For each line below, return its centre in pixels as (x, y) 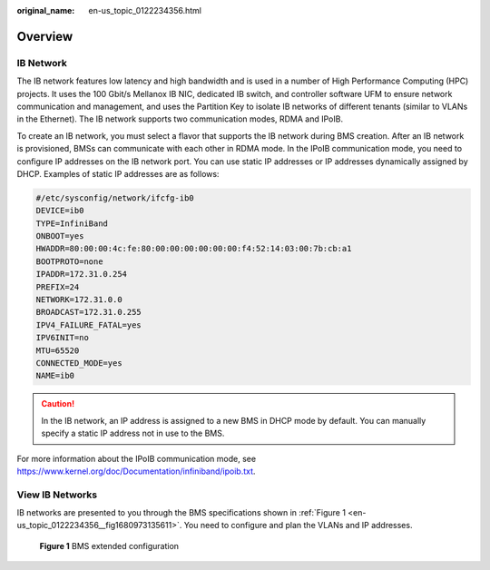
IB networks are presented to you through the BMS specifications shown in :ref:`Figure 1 (181, 513)
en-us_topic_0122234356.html (145, 10)
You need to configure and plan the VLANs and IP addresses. (298, 526)
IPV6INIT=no (63, 338)
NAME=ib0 (55, 376)
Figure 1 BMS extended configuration (109, 545)
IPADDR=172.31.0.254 (81, 274)
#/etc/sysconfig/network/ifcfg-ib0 (115, 198)
